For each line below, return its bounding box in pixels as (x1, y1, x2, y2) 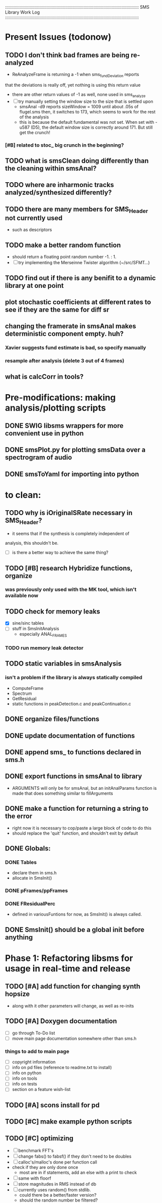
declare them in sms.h (12, 870, 57, 876)
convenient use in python (5, 429, 84, 438)
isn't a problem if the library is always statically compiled (5, 674, 143, 681)
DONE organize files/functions (5, 715, 100, 723)
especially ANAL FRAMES (19, 631, 67, 638)
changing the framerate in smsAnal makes (5, 322, 136, 330)
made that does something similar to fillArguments (12, 790, 113, 796)
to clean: (5, 490, 41, 501)
